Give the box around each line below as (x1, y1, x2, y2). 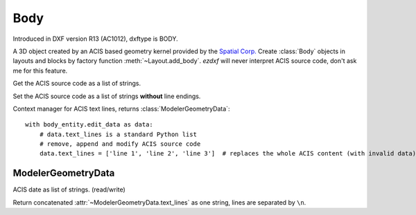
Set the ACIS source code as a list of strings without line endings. (12, 92, 201, 100)
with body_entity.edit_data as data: (25, 121, 154, 129)
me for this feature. (12, 66, 68, 75)
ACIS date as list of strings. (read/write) (12, 185, 126, 194)
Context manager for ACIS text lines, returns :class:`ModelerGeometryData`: (12, 104, 230, 113)
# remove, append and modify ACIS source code (39, 140, 201, 148)
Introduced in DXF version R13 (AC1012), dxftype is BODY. (12, 35, 178, 43)
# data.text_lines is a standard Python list (39, 130, 198, 138)
